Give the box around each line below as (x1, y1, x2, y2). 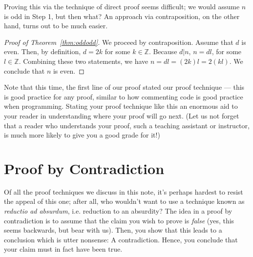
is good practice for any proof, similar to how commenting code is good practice (4, 91, 243, 101)
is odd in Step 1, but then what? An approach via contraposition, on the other (4, 11, 240, 21)
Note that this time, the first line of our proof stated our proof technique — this (4, 82, 245, 92)
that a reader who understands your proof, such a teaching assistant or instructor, (4, 120, 250, 130)
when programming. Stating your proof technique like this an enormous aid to (4, 101, 238, 111)
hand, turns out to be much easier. (4, 20, 108, 31)
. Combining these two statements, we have (19, 56, 148, 66)
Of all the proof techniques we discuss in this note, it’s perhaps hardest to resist (4, 186, 243, 197)
